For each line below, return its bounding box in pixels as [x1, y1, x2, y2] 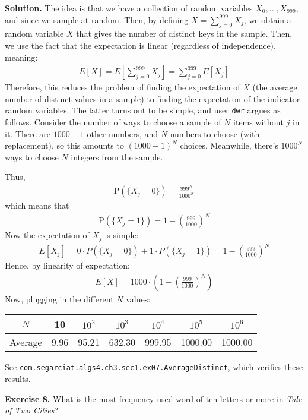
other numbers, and [87, 127, 158, 140]
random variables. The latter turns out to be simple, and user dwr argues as [5, 104, 281, 116]
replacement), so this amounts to [5, 139, 124, 151]
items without [233, 116, 284, 128]
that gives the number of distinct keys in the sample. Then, [76, 27, 293, 40]
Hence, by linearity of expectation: [5, 259, 130, 271]
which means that [5, 199, 69, 211]
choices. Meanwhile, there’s [180, 139, 278, 151]
